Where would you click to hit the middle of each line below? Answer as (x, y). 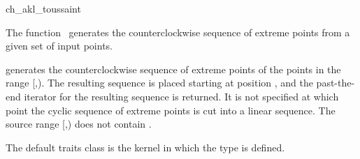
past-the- (336, 83)
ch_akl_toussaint (43, 8)
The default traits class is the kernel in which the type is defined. (145, 147)
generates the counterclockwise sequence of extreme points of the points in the (173, 69)
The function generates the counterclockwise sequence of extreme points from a (178, 32)
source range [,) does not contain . (79, 124)
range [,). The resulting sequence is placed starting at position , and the (159, 83)
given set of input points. (59, 46)
